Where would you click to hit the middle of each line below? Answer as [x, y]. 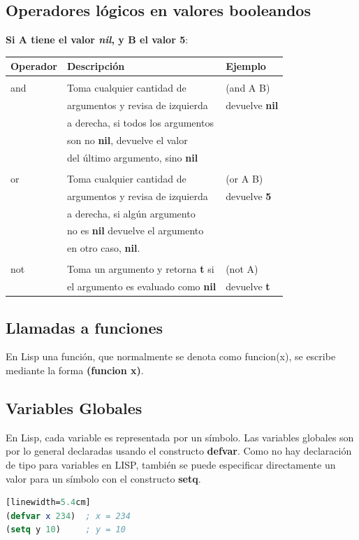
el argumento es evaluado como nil [141, 286]
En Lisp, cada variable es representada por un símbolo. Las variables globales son [180, 437]
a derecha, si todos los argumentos [140, 123]
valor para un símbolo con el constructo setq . [103, 478]
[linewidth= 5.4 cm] [48, 503]
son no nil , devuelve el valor [127, 140]
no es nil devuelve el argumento [135, 230]
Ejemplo [246, 66]
